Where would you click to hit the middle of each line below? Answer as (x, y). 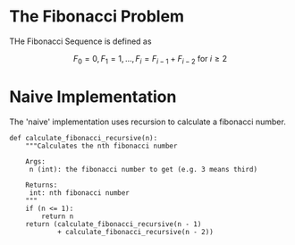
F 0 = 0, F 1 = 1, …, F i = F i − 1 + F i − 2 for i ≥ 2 (150, 59)
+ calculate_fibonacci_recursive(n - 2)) (135, 232)
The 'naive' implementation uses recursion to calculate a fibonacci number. (147, 122)
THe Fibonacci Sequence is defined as (80, 41)
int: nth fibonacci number (79, 193)
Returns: (42, 185)
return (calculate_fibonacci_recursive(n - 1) (114, 224)
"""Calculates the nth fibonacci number (101, 146)
